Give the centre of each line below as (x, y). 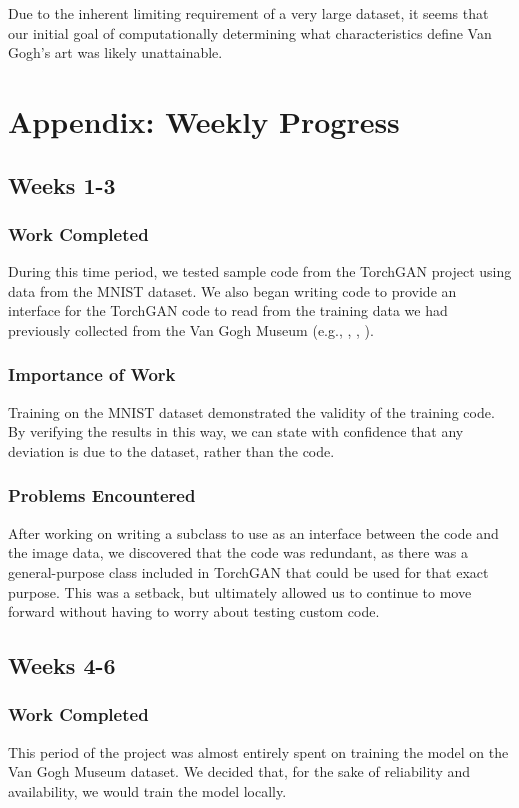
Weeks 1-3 (62, 184)
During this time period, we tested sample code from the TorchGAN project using (260, 271)
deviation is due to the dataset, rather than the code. (171, 450)
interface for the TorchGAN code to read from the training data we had (228, 310)
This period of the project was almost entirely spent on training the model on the (258, 751)
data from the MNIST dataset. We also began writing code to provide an (232, 290)
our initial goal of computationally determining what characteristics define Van (250, 32)
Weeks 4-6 (62, 665)
